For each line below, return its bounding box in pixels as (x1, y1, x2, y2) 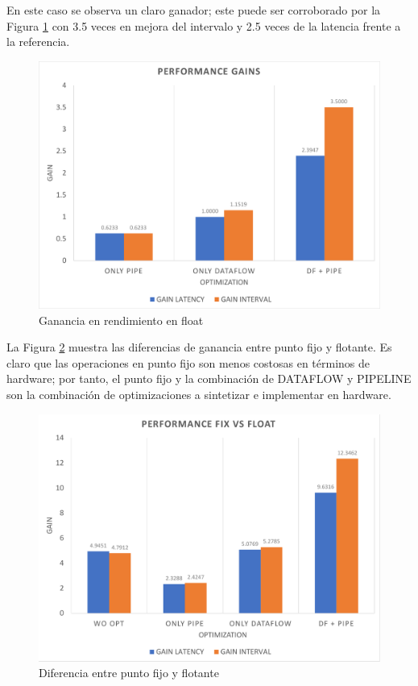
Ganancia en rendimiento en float (39, 311, 204, 328)
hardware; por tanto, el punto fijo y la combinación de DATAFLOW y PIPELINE (6, 370, 412, 387)
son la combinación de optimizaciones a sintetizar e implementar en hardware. (6, 385, 391, 402)
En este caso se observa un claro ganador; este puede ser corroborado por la (6, 2, 381, 18)
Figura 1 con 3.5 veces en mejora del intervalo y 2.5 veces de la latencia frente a (6, 17, 401, 34)
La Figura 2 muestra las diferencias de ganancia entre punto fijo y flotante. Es (6, 339, 392, 355)
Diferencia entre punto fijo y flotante (39, 664, 219, 681)
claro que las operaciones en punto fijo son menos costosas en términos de (6, 354, 370, 371)
